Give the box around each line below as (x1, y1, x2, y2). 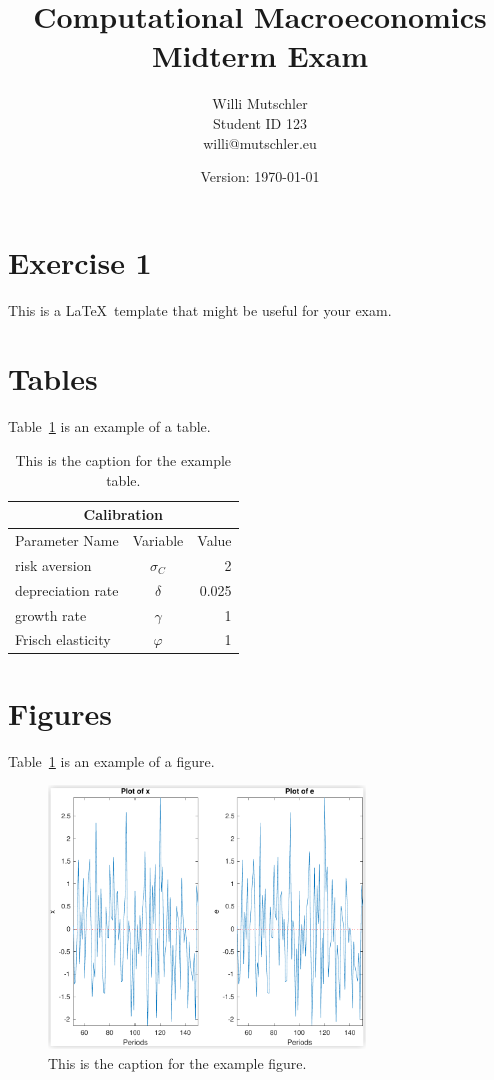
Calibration (83, 504, 164, 525)
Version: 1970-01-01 (200, 166, 320, 187)
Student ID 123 (213, 112, 307, 133)
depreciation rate (15, 579, 119, 600)
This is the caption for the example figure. (48, 1052, 307, 1073)
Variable (132, 529, 184, 550)
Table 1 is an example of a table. (8, 416, 211, 437)
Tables (8, 358, 98, 399)
